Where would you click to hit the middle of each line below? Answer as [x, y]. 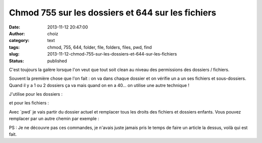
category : [19, 41]
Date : [15, 27]
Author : [17, 33]
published [57, 61]
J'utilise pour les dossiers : [36, 94]
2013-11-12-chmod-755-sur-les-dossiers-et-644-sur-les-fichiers [112, 54]
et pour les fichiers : [29, 103]
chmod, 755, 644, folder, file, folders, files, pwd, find [100, 47]
